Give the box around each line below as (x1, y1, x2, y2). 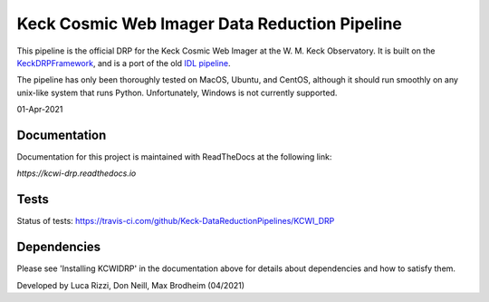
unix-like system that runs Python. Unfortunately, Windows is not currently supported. (16, 87, 338, 98)
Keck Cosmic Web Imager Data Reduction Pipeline (16, 14, 403, 34)
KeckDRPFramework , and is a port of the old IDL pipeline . (16, 57, 231, 68)
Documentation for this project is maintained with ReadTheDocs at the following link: (16, 151, 332, 162)
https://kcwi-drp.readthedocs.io (16, 168, 137, 179)
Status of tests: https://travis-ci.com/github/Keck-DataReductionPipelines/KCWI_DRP (16, 216, 335, 227)
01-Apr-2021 (16, 104, 63, 115)
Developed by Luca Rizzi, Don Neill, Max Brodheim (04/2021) (16, 279, 244, 290)
